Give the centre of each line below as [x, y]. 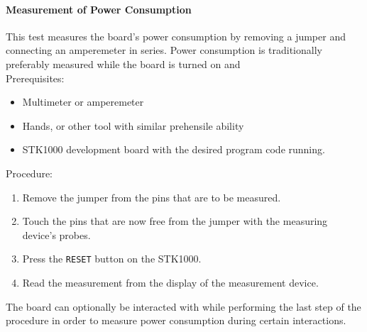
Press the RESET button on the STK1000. [112, 259]
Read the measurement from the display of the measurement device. [170, 282]
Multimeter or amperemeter [83, 102]
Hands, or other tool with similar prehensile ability [133, 125]
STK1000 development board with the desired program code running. [174, 149]
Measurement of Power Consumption [99, 9]
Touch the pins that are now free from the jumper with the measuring [175, 221]
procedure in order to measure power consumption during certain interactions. [176, 320]
